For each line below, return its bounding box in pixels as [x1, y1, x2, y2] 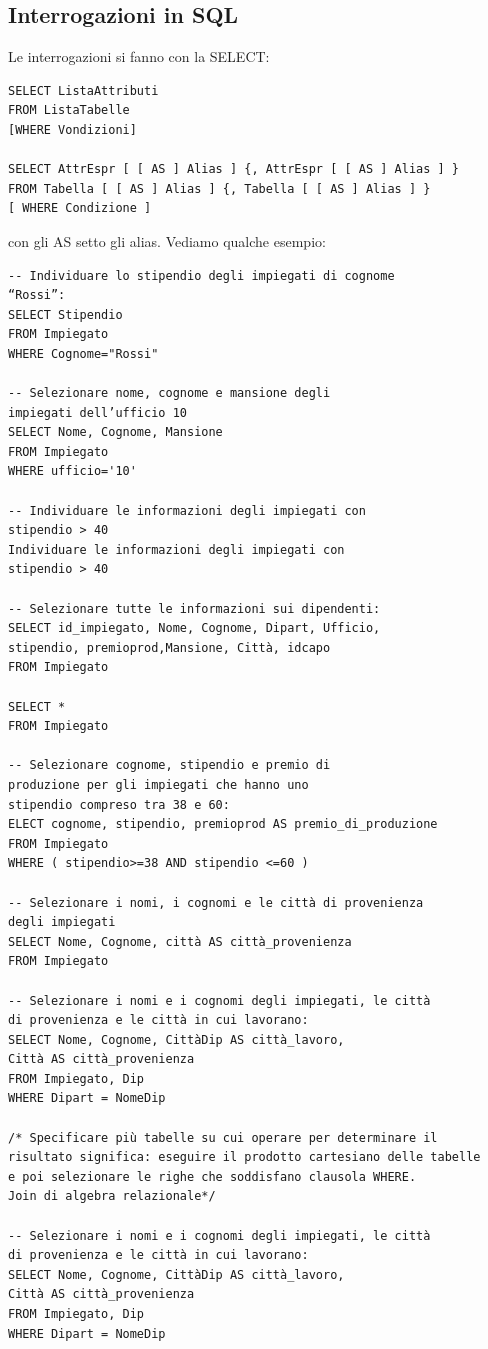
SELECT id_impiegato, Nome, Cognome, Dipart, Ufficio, [8, 621, 381, 636]
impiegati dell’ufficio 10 [8, 405, 187, 420]
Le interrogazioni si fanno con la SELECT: [8, 46, 270, 67]
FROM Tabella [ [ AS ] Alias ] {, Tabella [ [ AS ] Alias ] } [8, 181, 431, 196]
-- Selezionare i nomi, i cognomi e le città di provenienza [8, 895, 424, 910]
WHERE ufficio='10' [8, 464, 137, 479]
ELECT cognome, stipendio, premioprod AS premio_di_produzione [8, 817, 438, 832]
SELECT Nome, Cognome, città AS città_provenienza [8, 934, 352, 949]
